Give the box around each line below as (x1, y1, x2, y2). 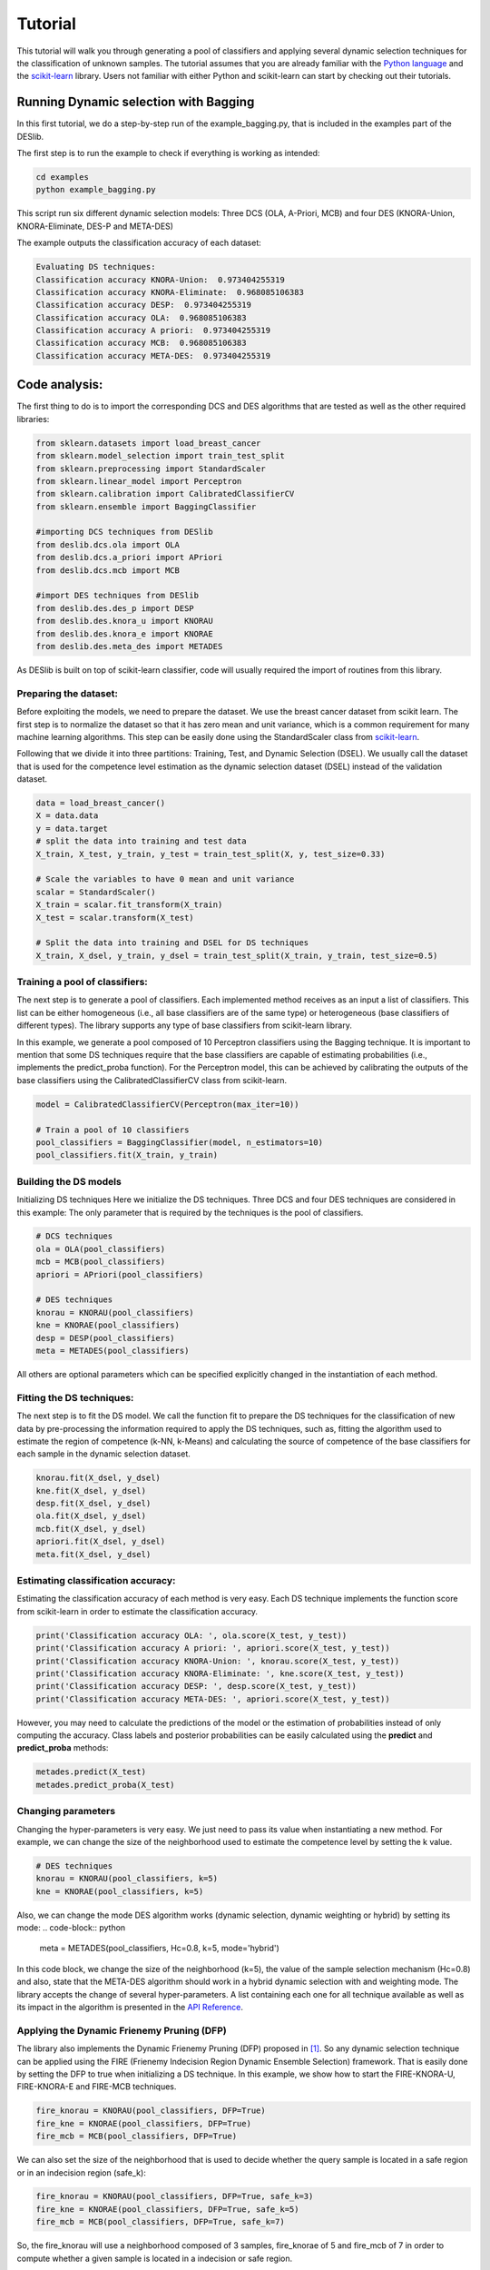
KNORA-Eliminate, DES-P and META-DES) (16, 221, 174, 232)
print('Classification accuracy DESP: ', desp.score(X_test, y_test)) (35, 1681, 358, 1692)
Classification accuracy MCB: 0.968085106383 (35, 338, 247, 349)
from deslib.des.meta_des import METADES (35, 641, 223, 651)
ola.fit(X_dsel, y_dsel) (35, 1511, 147, 1521)
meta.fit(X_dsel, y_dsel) (35, 1549, 152, 1559)
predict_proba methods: (16, 1742, 109, 1753)
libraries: (16, 413, 50, 424)
